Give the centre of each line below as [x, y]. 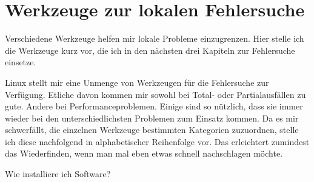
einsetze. [21, 62]
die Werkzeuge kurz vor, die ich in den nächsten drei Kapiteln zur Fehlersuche [150, 50]
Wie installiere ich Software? [58, 174]
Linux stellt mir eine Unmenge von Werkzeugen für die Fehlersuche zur [137, 82]
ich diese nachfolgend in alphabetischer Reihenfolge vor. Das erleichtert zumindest [157, 141]
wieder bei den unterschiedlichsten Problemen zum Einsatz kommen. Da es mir [152, 118]
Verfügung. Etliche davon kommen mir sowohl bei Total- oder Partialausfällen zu [155, 94]
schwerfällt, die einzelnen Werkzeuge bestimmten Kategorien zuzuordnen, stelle [152, 130]
